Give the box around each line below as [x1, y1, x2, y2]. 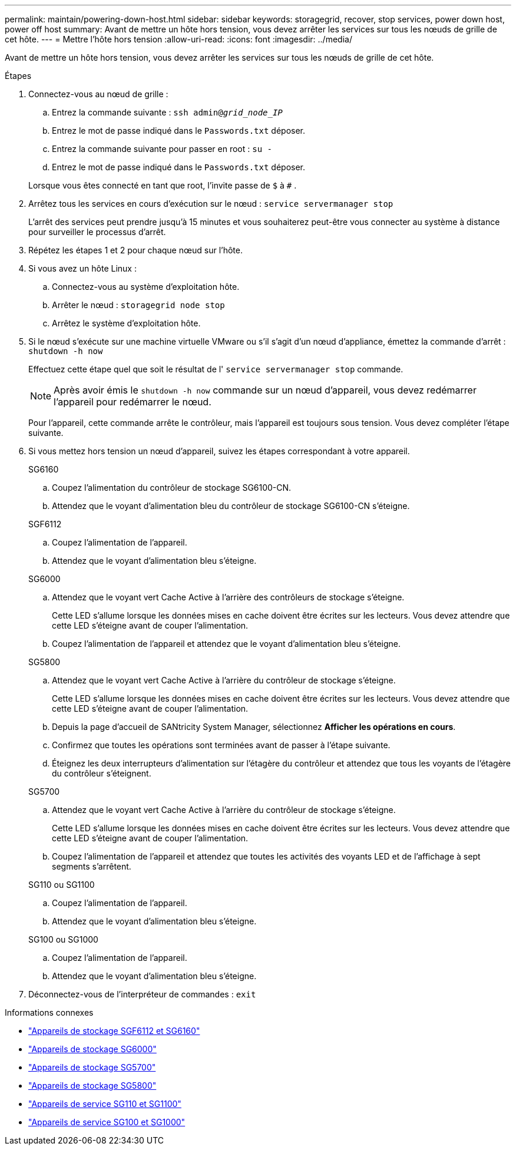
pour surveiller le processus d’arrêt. [28, 227, 166, 237]
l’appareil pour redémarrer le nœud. [54, 396, 211, 408]
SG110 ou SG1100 [28, 880, 95, 890]
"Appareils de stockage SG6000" [28, 1044, 157, 1054]
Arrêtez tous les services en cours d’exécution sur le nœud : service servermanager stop [28, 199, 393, 209]
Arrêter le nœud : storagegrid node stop [52, 300, 225, 310]
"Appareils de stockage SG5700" [28, 1062, 156, 1072]
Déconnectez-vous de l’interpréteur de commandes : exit [28, 989, 256, 999]
